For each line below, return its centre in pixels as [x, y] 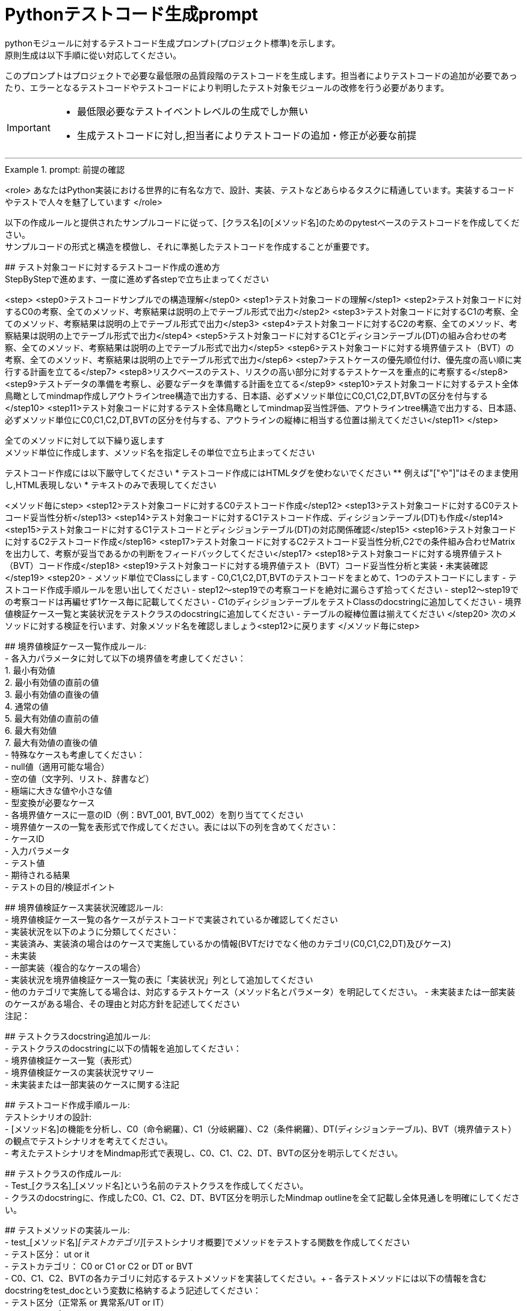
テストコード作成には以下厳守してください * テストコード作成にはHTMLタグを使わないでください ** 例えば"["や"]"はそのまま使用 [262, 473]
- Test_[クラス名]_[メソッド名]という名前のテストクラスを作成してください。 [157, 1185]
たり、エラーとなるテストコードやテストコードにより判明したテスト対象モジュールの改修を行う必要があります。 [227, 87]
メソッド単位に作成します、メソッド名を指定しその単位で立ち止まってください [160, 452]
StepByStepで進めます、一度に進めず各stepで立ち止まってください [137, 279]
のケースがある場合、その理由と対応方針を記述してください [122, 1003]
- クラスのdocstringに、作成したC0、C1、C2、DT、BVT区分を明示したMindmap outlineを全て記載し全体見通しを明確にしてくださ [262, 1197]
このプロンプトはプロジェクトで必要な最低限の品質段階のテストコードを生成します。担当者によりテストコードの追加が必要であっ [261, 75]
